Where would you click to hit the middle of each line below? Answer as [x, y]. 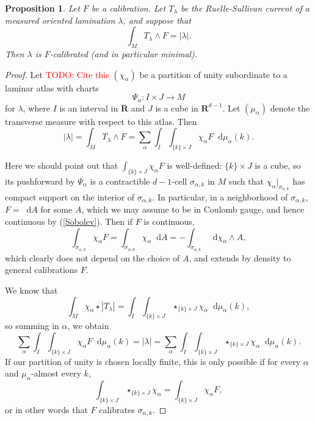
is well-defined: [194, 165]
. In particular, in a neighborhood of [220, 197]
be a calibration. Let [129, 8]
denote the [290, 108]
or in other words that [46, 410]
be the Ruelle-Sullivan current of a [245, 8]
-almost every [56, 373]
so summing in [32, 326]
